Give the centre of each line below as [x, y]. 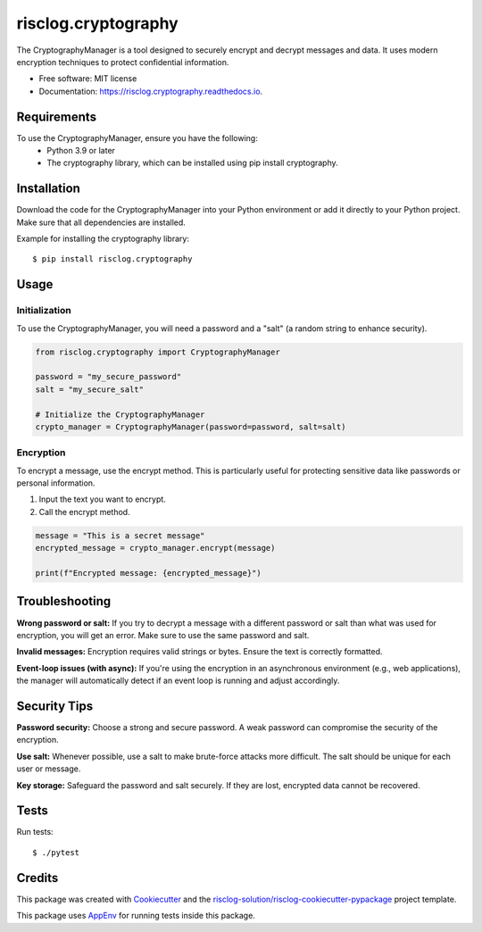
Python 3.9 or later [81, 151]
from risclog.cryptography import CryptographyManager [158, 352]
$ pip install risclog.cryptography [112, 259]
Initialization [44, 311]
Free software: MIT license [88, 79]
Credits [37, 878]
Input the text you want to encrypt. [103, 499]
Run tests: [35, 832]
